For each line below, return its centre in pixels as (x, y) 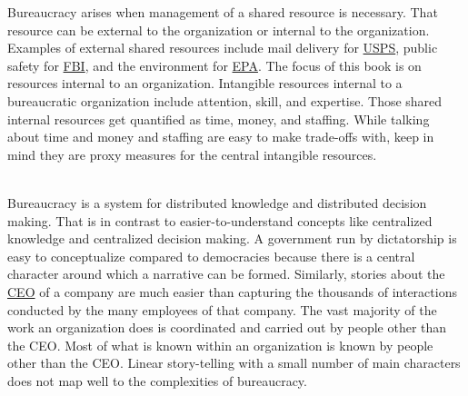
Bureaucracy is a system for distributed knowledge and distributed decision (217, 202)
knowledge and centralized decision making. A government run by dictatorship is (232, 238)
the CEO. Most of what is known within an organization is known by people (220, 345)
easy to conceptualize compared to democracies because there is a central (211, 256)
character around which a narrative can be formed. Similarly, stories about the (226, 274)
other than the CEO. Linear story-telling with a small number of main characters (234, 363)
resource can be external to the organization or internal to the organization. (219, 30)
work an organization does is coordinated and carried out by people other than (227, 327)
